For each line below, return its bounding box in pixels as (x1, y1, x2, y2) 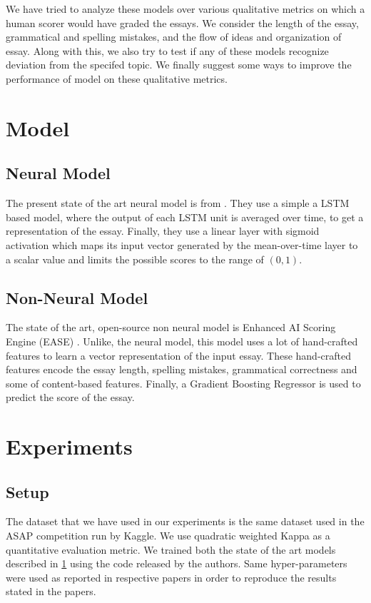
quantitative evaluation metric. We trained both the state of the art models (6, 542, 336, 557)
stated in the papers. (6, 584, 96, 599)
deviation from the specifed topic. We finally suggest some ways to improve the (6, 57, 352, 72)
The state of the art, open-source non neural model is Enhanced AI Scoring (6, 320, 336, 335)
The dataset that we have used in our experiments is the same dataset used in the (6, 514, 365, 529)
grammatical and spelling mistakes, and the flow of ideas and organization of (6, 29, 342, 44)
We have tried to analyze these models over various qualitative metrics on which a (6, 1, 365, 16)
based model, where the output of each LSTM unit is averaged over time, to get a (6, 209, 364, 224)
